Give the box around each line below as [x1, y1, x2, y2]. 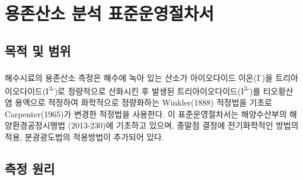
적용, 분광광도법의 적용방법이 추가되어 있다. [5, 130, 164, 142]
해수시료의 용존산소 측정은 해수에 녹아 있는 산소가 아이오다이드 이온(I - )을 [5, 69, 273, 83]
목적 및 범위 [5, 41, 71, 59]
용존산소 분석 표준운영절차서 [5, 1, 214, 25]
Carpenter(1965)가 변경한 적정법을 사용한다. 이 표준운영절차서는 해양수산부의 [5, 107, 287, 120]
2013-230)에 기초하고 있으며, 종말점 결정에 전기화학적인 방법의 [71, 119, 299, 131]
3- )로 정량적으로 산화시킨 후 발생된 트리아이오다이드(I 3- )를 [48, 83, 261, 97]
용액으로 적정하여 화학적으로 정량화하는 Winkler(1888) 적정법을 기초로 [15, 96, 272, 108]
